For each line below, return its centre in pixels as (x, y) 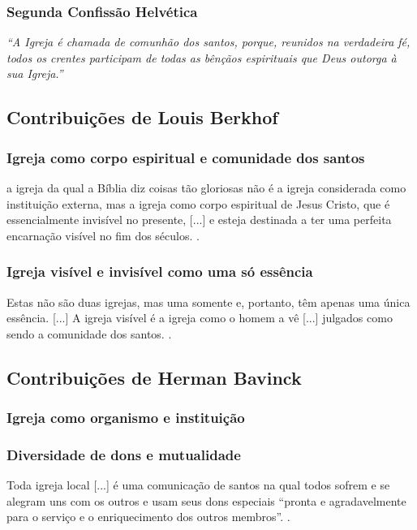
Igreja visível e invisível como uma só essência (160, 271)
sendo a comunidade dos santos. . (89, 333)
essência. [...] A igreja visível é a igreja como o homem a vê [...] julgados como (200, 318)
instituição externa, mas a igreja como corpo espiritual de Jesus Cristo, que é (198, 203)
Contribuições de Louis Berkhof (142, 117)
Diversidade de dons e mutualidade (124, 454)
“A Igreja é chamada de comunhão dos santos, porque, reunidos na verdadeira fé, (208, 42)
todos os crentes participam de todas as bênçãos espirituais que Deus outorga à (202, 57)
